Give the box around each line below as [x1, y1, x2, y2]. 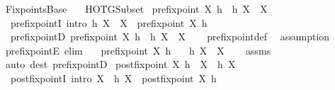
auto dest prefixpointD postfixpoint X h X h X [5, 57, 236, 72]
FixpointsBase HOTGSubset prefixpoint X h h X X [5, 1, 268, 16]
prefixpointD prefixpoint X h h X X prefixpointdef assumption [10, 29, 330, 44]
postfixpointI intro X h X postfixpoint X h [10, 70, 217, 85]
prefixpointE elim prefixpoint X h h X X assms [5, 43, 271, 57]
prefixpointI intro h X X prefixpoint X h [10, 15, 208, 30]
